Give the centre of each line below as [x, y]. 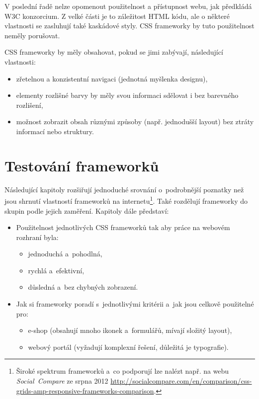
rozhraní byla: [37, 237]
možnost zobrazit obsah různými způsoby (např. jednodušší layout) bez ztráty [135, 121]
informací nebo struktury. [55, 131]
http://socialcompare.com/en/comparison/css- [181, 381]
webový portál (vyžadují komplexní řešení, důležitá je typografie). [128, 347]
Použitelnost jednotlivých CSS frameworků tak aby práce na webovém [123, 227]
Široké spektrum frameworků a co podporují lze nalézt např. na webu [123, 371]
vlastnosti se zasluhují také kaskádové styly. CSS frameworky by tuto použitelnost [129, 26]
